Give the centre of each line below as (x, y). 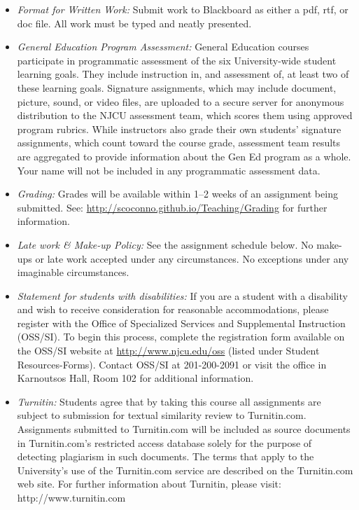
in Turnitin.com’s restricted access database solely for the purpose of (164, 442)
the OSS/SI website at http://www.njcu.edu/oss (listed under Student (168, 351)
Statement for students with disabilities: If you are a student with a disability (182, 295)
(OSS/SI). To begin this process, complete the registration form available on (181, 337)
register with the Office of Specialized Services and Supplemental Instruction (181, 323)
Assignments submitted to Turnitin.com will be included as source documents (184, 429)
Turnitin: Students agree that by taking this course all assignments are (169, 401)
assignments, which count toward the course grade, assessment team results (179, 143)
